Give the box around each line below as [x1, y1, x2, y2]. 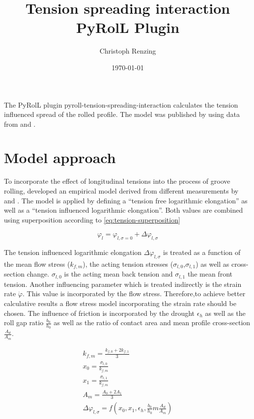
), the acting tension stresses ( [83, 258, 173, 269]
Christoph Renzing [99, 46, 156, 56]
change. [27, 269, 50, 279]
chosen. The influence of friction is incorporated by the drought [4, 307, 195, 318]
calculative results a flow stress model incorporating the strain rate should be [4, 298, 236, 308]
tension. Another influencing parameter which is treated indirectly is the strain [4, 279, 242, 289]
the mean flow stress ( [4, 258, 70, 269]
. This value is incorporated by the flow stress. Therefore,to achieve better [22, 288, 246, 299]
